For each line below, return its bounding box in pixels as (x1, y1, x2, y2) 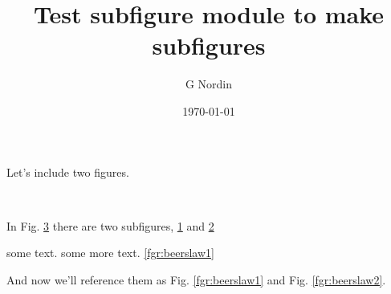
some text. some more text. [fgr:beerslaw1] (6, 244, 214, 261)
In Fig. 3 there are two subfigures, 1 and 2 (6, 217, 214, 234)
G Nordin (185, 76, 233, 92)
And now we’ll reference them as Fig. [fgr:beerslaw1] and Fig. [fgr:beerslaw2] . (6, 271, 386, 288)
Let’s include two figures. (6, 163, 129, 180)
